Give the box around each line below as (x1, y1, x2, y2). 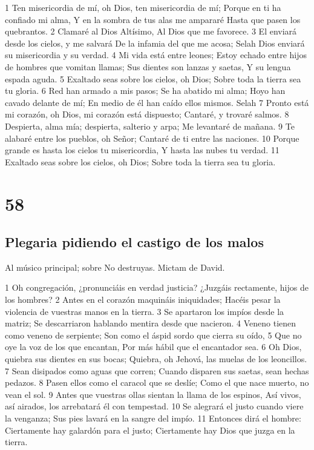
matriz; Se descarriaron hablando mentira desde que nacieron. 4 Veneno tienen (5, 317, 296, 329)
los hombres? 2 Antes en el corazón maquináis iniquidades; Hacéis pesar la (5, 293, 281, 306)
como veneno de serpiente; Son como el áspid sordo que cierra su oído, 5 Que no (5, 328, 302, 341)
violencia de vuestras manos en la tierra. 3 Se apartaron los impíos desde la (5, 305, 284, 317)
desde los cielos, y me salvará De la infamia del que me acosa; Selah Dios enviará (5, 36, 305, 49)
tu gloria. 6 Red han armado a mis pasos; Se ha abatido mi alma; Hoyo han (5, 84, 286, 97)
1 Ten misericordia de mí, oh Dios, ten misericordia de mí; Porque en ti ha (5, 1, 281, 13)
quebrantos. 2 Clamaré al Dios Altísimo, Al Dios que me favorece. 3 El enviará (5, 25, 297, 38)
